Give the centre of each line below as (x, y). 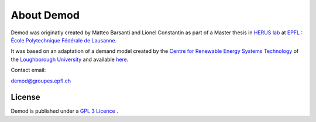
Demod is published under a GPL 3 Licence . (64, 111)
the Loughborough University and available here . (70, 59)
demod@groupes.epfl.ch (41, 81)
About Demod (45, 15)
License (25, 97)
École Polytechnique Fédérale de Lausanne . (64, 40)
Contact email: (28, 70)
